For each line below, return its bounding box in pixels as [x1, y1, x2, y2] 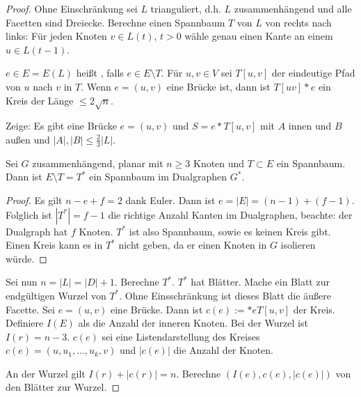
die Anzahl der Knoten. [173, 343, 274, 357]
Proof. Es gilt [6, 192, 63, 207]
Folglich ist [6, 207, 52, 221]
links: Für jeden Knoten [6, 29, 107, 43]
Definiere [6, 316, 44, 330]
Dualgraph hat [6, 224, 68, 238]
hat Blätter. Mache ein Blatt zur [191, 274, 330, 289]
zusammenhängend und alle [234, 1, 352, 15]
